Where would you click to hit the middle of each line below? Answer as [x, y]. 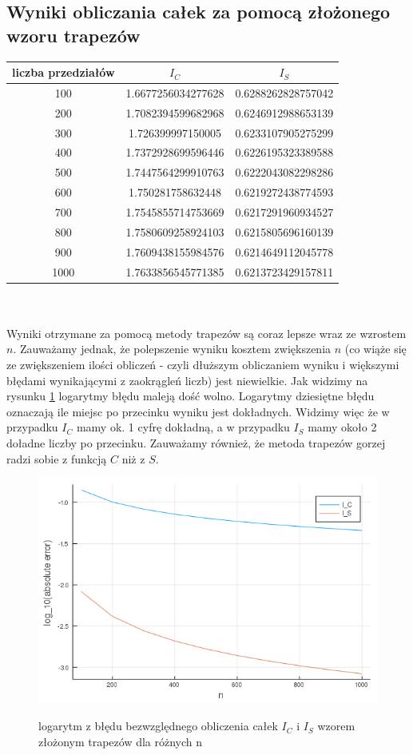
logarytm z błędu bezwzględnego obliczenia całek [158, 726]
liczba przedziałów [64, 72]
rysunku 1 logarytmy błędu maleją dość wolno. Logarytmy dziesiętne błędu [191, 396]
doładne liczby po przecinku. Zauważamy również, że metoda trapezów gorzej [196, 442]
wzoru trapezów [73, 35]
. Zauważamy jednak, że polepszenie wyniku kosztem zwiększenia [172, 349]
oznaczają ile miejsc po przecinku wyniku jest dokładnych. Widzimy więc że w [198, 411]
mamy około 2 [342, 427]
